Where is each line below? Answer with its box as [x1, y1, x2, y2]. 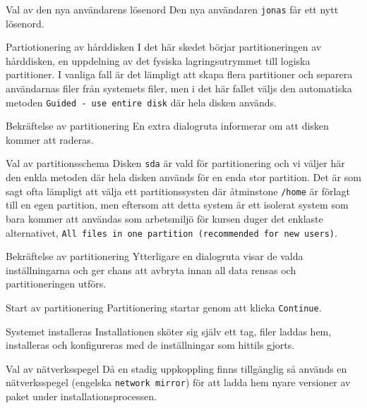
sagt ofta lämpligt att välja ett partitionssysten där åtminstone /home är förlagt [6, 183, 350, 198]
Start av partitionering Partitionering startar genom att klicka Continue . [6, 300, 322, 314]
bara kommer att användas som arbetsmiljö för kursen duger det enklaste [6, 211, 323, 225]
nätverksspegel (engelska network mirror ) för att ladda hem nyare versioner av [6, 375, 351, 390]
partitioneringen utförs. [6, 276, 107, 291]
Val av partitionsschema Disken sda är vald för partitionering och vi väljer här [6, 156, 345, 171]
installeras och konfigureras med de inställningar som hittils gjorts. [6, 338, 295, 352]
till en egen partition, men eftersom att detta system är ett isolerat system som [6, 197, 349, 212]
